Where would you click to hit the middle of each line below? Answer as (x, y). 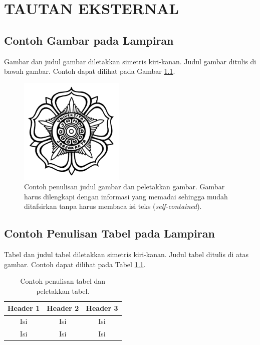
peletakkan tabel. (63, 291)
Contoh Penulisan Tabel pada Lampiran (109, 233)
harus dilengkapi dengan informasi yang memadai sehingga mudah (126, 196)
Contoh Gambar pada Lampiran (89, 40)
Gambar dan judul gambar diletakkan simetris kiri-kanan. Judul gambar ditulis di (130, 61)
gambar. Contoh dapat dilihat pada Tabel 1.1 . (75, 264)
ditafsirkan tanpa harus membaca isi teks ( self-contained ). (113, 206)
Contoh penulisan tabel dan (63, 281)
